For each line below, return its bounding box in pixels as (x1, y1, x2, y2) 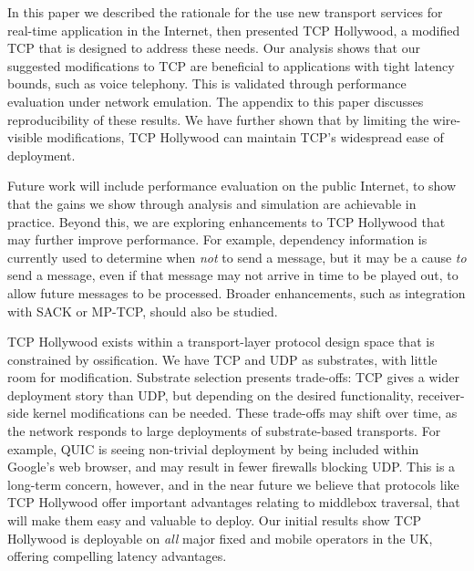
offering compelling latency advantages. (7, 546, 227, 566)
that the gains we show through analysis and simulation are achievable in (7, 193, 417, 213)
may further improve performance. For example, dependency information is (7, 230, 428, 249)
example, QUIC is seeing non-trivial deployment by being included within (7, 439, 419, 458)
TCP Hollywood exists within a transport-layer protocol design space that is (7, 332, 435, 351)
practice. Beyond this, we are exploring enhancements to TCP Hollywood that (7, 212, 446, 231)
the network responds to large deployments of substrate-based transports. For (7, 421, 441, 441)
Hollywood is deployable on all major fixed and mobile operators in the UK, (7, 528, 433, 547)
